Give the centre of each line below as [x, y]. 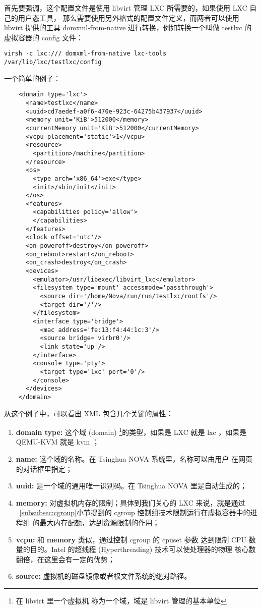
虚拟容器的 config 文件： [44, 37]
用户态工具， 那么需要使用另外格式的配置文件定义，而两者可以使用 [128, 17]
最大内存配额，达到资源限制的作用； [100, 522]
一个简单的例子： [32, 78]
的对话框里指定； [44, 468]
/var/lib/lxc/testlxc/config [53, 62]
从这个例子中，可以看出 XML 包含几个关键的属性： [89, 413]
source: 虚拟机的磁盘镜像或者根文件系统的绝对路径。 [104, 576]
